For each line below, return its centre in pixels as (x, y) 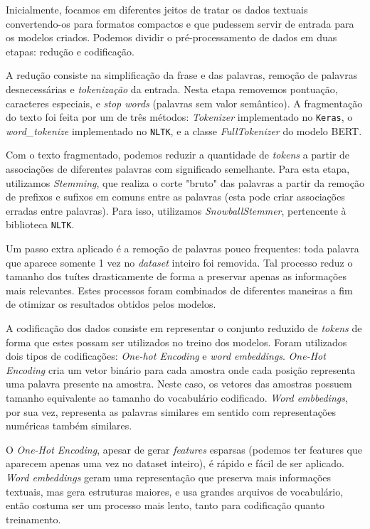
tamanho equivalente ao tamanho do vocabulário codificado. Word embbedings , (177, 398)
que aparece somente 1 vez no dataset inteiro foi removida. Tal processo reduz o (179, 262)
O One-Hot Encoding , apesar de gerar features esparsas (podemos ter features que (184, 449)
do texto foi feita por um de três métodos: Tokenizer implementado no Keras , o (179, 117)
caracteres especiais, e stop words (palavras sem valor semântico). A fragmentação (184, 103)
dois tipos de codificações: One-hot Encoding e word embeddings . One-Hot (166, 356)
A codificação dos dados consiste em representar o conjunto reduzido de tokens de (184, 328)
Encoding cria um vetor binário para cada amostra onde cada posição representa (181, 369)
